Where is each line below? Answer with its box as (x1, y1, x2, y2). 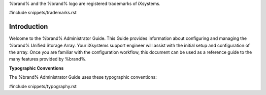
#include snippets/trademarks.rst (9, 10, 77, 16)
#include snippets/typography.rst (9, 83, 77, 89)
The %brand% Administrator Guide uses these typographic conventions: (9, 74, 157, 80)
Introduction (9, 23, 48, 31)
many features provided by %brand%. (9, 56, 87, 62)
